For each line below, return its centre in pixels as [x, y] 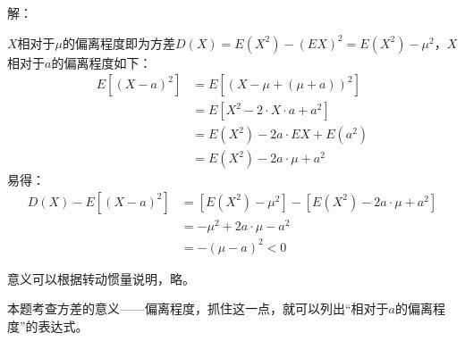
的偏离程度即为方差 [119, 42]
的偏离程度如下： [101, 62]
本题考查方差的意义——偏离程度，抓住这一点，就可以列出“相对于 [198, 308]
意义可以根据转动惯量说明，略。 [101, 278]
